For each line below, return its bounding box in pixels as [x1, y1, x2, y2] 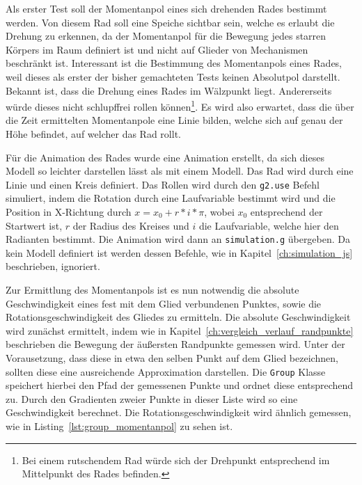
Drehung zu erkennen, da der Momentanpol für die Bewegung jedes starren [6, 29, 326, 43]
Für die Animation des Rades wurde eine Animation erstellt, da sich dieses [6, 150, 324, 164]
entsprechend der [250, 205, 323, 219]
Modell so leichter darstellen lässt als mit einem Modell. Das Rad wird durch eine [6, 164, 354, 178]
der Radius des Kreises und [72, 218, 189, 232]
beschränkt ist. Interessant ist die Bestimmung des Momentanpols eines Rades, [6, 56, 343, 70]
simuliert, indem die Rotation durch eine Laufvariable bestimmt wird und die [6, 191, 336, 205]
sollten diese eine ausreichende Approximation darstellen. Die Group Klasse [6, 364, 326, 379]
